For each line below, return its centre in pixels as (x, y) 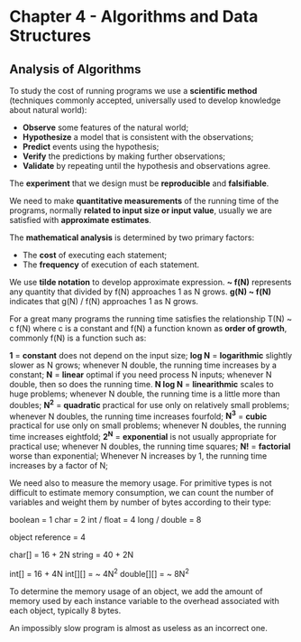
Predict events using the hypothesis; (91, 147)
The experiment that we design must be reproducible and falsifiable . (139, 183)
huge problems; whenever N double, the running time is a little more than (145, 394)
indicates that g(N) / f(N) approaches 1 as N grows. (104, 301)
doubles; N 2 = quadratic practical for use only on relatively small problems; (150, 404)
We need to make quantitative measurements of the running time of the (144, 201)
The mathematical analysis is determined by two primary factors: (132, 237)
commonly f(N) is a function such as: (78, 338)
